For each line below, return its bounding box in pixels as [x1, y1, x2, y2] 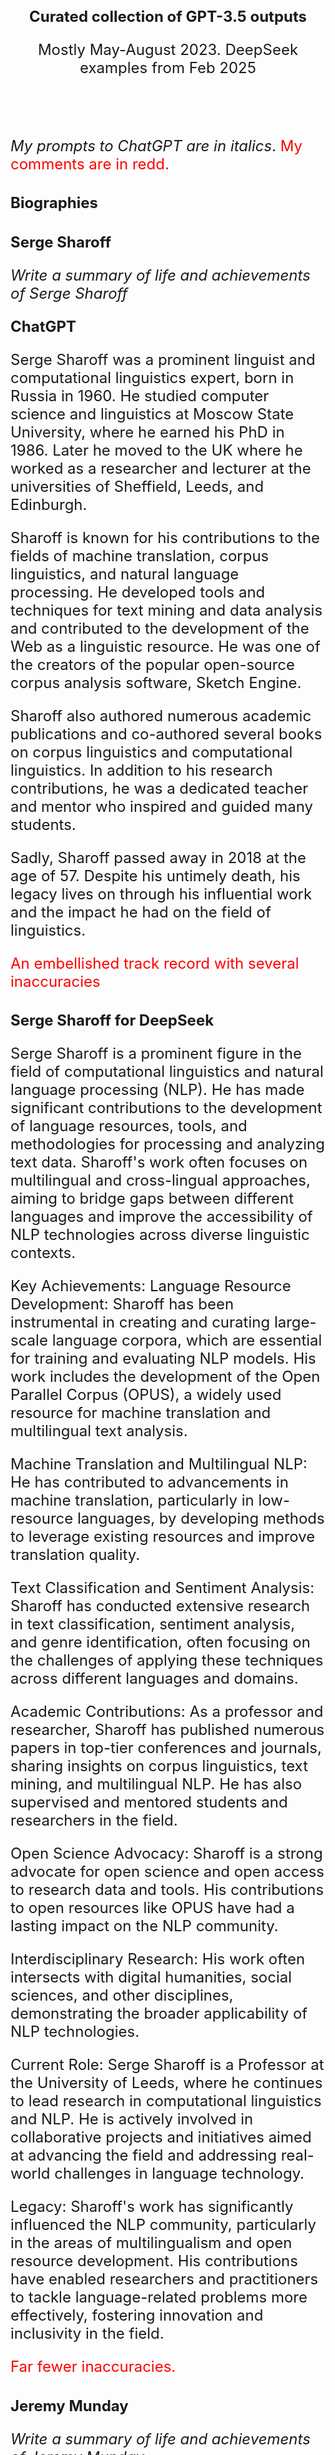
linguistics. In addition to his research [10, 760, 273, 780]
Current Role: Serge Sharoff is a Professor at [10, 2055, 325, 2075]
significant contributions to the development [10, 1098, 323, 1118]
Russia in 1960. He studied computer [10, 386, 270, 405]
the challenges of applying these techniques [10, 1651, 324, 1670]
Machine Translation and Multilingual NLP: [10, 1455, 308, 1474]
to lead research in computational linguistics [10, 2091, 322, 2111]
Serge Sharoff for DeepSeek [10, 1011, 215, 1030]
